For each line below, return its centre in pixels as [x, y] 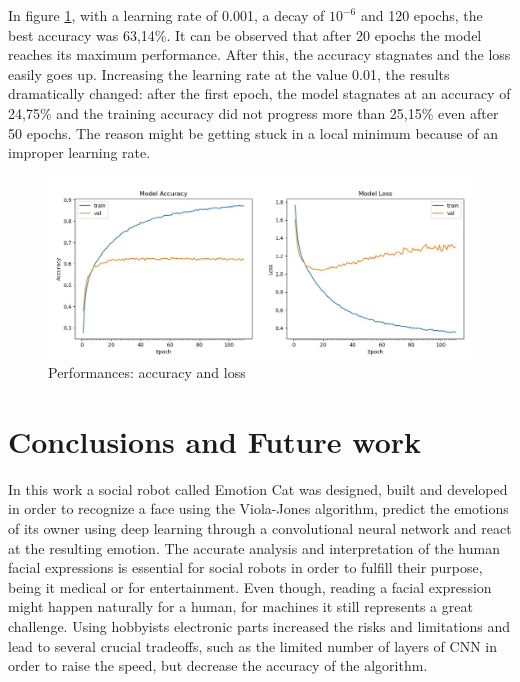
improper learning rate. [79, 152]
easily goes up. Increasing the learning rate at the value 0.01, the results [229, 73]
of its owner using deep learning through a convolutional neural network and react [260, 528]
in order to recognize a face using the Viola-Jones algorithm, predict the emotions [258, 508]
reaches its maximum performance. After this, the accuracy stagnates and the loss [259, 54]
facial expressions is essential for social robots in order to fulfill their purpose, [245, 567]
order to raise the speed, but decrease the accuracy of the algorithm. [218, 665]
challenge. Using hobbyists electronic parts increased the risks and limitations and [259, 625]
